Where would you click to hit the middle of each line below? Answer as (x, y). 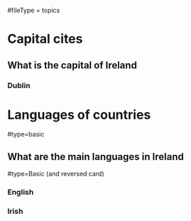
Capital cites (45, 39)
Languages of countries (79, 115)
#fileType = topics (34, 10)
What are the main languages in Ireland (96, 157)
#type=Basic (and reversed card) (56, 174)
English (21, 193)
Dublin (19, 85)
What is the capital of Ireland (72, 65)
